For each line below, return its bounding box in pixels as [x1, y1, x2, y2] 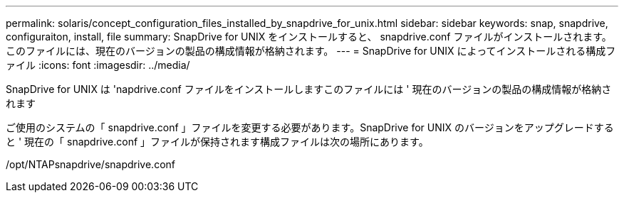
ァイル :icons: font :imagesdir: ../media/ [6, 59, 190, 71]
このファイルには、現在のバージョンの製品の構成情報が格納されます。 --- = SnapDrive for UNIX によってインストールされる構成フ [6, 45, 616, 57]
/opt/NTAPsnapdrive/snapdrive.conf [6, 158, 175, 170]
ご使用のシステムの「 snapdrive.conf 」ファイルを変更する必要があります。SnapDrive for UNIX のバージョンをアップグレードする [6, 121, 614, 133]
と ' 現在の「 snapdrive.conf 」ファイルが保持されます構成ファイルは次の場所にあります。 [6, 136, 429, 148]
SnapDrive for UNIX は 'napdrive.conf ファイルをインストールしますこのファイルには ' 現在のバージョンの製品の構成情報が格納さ [6, 83, 612, 95]
